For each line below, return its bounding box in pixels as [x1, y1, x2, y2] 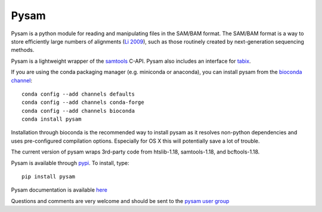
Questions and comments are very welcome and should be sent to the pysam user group [11, 197, 230, 204]
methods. [11, 47, 35, 54]
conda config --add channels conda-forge [21, 99, 144, 106]
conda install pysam [21, 116, 82, 122]
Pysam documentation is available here [11, 186, 107, 193]
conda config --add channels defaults [21, 90, 135, 97]
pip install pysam [21, 173, 76, 180]
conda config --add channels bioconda [21, 107, 135, 114]
